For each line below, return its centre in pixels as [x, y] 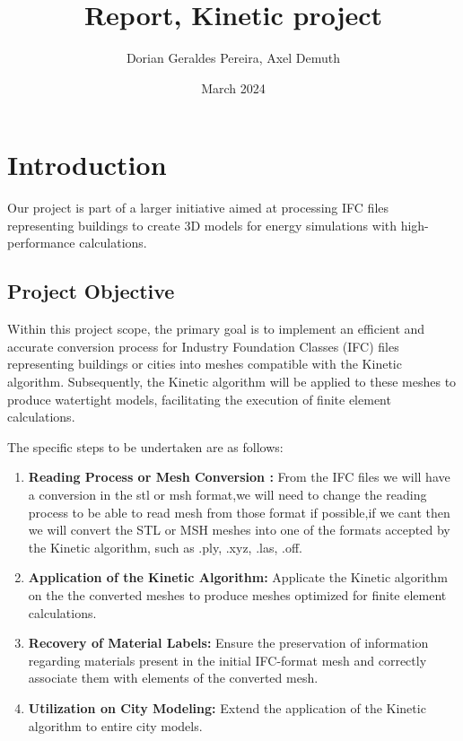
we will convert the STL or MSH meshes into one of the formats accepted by [239, 530]
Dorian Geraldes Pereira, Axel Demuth [233, 58]
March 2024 [233, 87]
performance [41, 243]
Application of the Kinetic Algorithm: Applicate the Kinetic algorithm [238, 577]
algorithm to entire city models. [115, 725]
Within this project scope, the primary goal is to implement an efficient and [216, 329]
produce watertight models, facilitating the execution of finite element [199, 399]
